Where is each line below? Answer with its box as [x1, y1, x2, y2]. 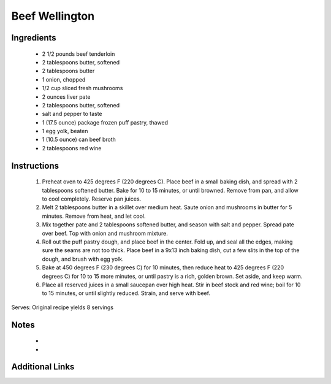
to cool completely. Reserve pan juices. [42, 195, 142, 202]
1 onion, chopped [42, 75, 86, 83]
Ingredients [11, 33, 56, 43]
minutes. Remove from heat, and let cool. [42, 212, 146, 220]
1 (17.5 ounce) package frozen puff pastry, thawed [42, 118, 169, 126]
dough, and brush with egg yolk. [42, 255, 124, 263]
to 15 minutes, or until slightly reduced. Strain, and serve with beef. [42, 290, 211, 297]
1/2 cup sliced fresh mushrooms [42, 85, 123, 92]
